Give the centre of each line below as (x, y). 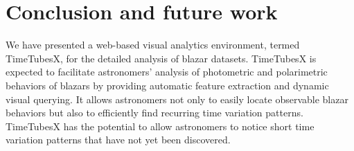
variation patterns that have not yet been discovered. (118, 140)
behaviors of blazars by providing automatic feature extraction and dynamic (167, 85)
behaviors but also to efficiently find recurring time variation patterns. (154, 113)
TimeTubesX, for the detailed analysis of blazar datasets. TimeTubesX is (161, 58)
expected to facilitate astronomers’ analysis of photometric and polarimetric (167, 72)
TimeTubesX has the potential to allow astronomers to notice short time (160, 126)
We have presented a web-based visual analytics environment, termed (153, 45)
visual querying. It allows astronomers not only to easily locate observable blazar (177, 99)
